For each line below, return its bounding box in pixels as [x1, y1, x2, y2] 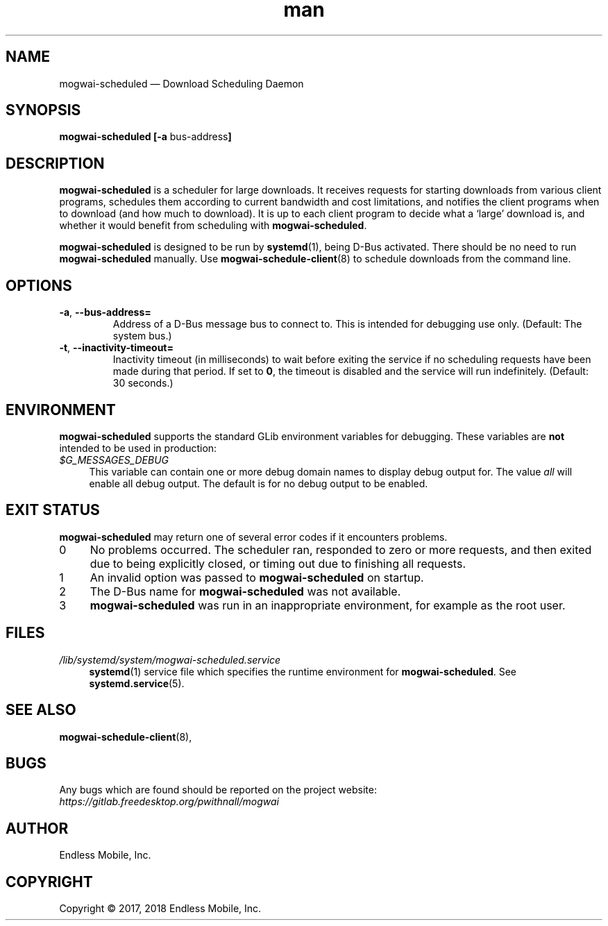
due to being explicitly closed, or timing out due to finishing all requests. [90, 556, 466, 571]
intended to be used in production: [59, 441, 217, 454]
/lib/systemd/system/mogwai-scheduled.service [59, 653, 281, 666]
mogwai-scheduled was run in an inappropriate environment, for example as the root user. [90, 598, 566, 612]
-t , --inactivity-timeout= [59, 342, 174, 354]
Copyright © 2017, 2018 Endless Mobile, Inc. [59, 902, 262, 915]
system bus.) [112, 330, 172, 342]
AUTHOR [6, 819, 69, 837]
